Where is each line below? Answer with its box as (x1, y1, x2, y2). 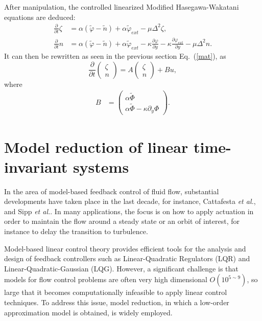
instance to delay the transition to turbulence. (4, 226, 148, 237)
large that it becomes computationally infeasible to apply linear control (4, 287, 227, 297)
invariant (4, 156, 68, 177)
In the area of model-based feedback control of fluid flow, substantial (4, 186, 219, 196)
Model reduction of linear (4, 136, 188, 157)
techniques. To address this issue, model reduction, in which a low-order (4, 297, 229, 308)
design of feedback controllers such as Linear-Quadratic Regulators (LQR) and (4, 253, 250, 264)
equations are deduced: (4, 11, 76, 22)
